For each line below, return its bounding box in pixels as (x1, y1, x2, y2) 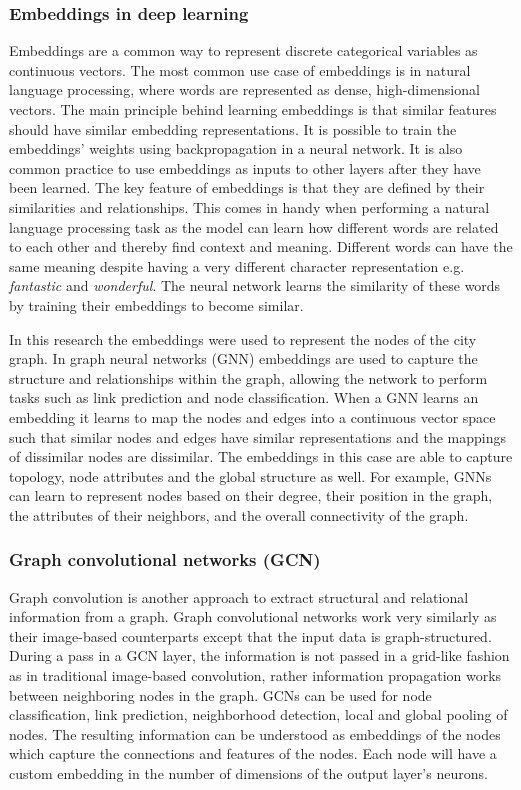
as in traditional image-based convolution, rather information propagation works (9, 665, 502, 686)
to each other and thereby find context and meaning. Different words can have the (9, 236, 513, 257)
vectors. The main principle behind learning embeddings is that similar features (9, 99, 497, 119)
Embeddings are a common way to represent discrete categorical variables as (9, 40, 478, 61)
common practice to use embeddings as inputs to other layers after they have (9, 157, 481, 178)
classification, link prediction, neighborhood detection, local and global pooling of (9, 704, 508, 725)
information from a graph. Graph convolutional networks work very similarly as (9, 606, 497, 627)
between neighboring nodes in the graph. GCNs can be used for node (9, 684, 432, 705)
